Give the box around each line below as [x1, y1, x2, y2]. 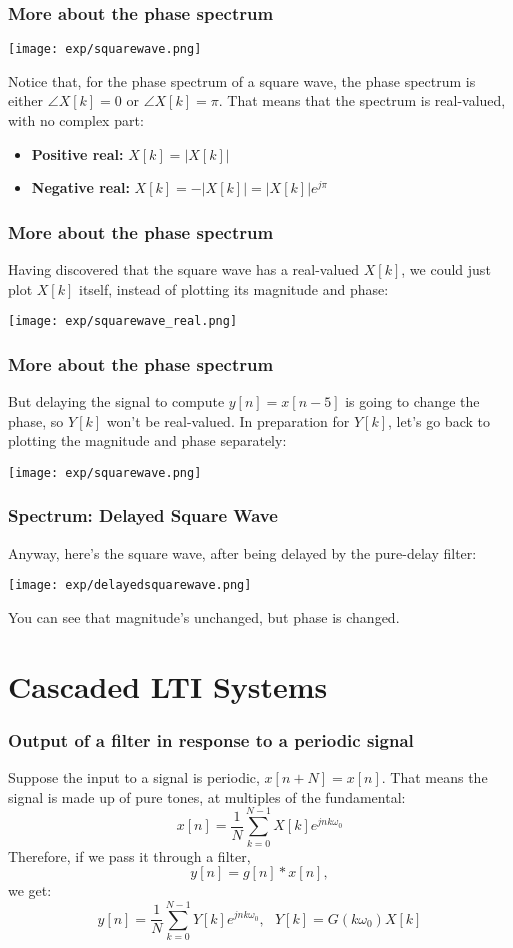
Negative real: [31, 177, 130, 198]
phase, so [8, 410, 64, 431]
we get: [8, 880, 52, 901]
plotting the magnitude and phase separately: [8, 430, 287, 451]
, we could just [401, 259, 491, 280]
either [8, 90, 44, 111]
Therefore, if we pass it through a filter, [8, 845, 251, 866]
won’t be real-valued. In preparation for [106, 410, 350, 431]
